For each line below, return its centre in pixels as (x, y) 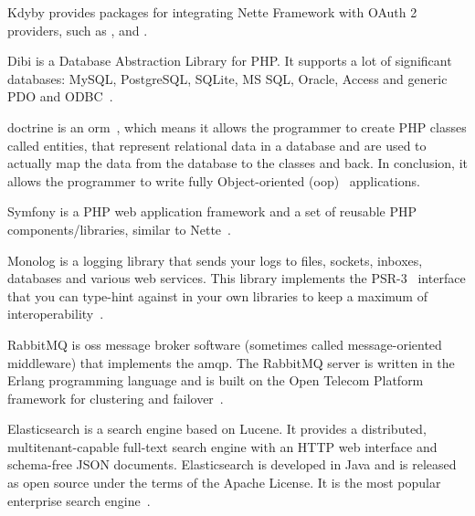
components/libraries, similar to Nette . (119, 229)
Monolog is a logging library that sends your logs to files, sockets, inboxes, (215, 260)
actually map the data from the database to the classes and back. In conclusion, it (238, 163)
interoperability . (56, 314)
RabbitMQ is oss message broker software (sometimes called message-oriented (225, 344)
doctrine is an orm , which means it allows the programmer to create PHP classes (237, 126)
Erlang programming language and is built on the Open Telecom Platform (216, 380)
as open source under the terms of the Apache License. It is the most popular (224, 483)
